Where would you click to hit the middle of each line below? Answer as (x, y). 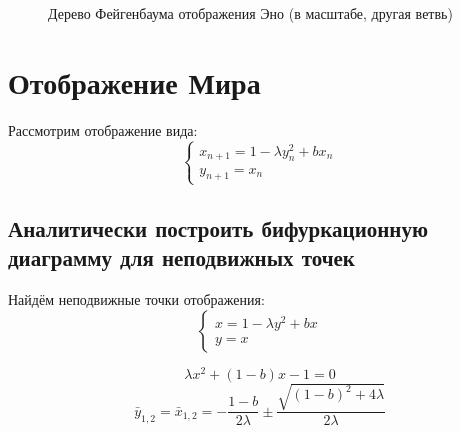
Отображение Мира (134, 81)
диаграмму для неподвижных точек (181, 257)
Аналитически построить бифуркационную (218, 227)
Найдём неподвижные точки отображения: (136, 299)
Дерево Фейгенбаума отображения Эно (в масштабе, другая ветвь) (250, 13)
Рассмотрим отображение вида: (103, 129)
